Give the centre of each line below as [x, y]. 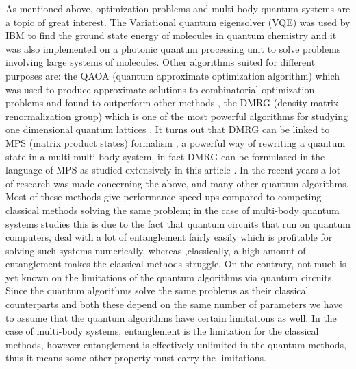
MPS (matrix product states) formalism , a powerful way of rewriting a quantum [176, 142]
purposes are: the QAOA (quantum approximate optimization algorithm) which [173, 75]
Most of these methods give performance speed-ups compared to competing [164, 197]
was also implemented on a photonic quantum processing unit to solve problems [173, 48]
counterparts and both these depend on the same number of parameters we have [174, 304]
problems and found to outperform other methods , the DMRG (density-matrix [172, 103]
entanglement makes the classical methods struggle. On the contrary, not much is [176, 264]
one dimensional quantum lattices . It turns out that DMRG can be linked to [168, 129]
